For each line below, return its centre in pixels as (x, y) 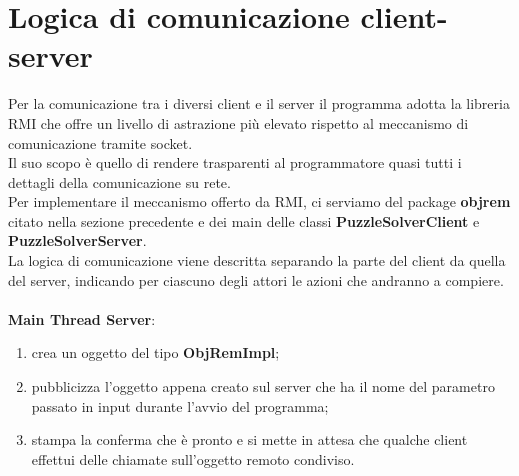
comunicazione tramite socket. (100, 142)
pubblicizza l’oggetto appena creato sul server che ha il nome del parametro (263, 386)
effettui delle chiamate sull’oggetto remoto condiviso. (193, 458)
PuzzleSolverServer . (77, 240)
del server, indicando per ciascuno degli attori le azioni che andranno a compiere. (256, 279)
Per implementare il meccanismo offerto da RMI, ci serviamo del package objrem (259, 201)
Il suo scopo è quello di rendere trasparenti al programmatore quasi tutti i (235, 162)
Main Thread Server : (82, 318)
